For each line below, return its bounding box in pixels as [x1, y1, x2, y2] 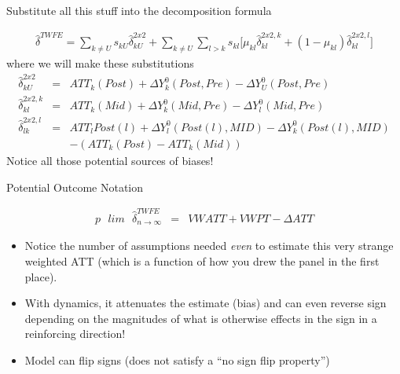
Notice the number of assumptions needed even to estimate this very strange [24, 237, 394, 254]
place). [24, 268, 57, 284]
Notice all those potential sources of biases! [6, 152, 214, 169]
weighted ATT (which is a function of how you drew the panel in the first [24, 253, 380, 269]
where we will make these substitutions [6, 55, 194, 71]
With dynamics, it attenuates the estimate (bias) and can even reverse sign [24, 295, 387, 311]
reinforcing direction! [24, 325, 126, 342]
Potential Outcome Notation [6, 178, 144, 195]
